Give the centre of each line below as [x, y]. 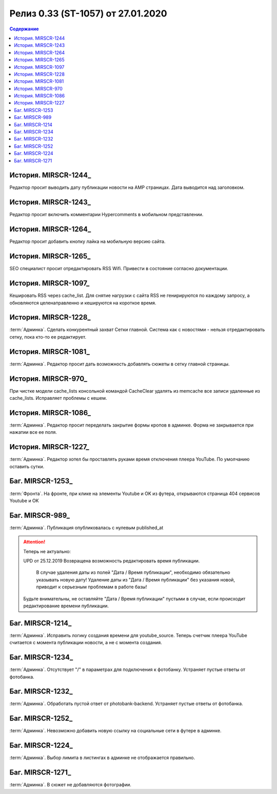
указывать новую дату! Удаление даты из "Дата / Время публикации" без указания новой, [136, 579]
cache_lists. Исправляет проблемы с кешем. [58, 398]
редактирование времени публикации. [66, 606]
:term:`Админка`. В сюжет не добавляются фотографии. [71, 785]
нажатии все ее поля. [33, 432]
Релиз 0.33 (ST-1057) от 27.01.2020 [88, 13]
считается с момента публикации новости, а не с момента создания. [86, 643]
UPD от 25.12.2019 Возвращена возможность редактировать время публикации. [112, 560]
